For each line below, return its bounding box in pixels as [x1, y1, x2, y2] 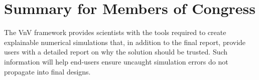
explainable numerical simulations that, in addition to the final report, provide [4, 36, 246, 47]
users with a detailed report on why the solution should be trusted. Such [4, 46, 228, 57]
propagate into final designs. [4, 66, 91, 76]
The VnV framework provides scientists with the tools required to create [4, 27, 226, 37]
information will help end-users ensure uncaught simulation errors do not [4, 56, 228, 66]
